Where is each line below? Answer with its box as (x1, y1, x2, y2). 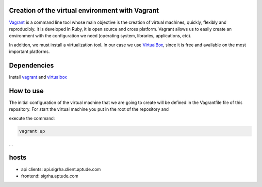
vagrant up (19, 128, 45, 134)
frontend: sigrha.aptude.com (21, 173, 79, 179)
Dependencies (9, 61, 54, 69)
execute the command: (9, 115, 55, 121)
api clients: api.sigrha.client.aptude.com (21, 166, 101, 172)
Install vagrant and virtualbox (9, 74, 67, 80)
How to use (9, 86, 44, 95)
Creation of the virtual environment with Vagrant (9, 6, 159, 15)
